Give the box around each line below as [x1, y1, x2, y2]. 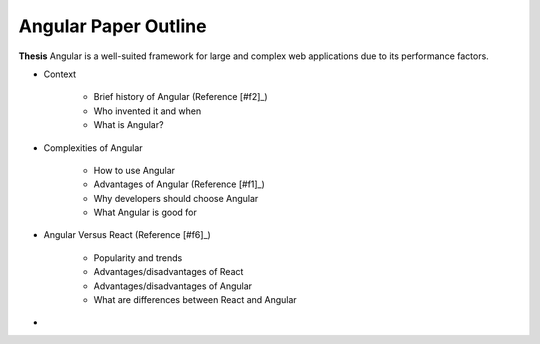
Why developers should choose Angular [93, 192, 259, 204]
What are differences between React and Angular [93, 294, 297, 306]
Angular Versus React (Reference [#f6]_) [43, 229, 212, 241]
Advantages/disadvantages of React [93, 266, 244, 278]
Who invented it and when [93, 105, 202, 117]
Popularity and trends [93, 251, 183, 264]
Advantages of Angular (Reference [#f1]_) [93, 178, 265, 190]
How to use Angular [93, 164, 175, 176]
